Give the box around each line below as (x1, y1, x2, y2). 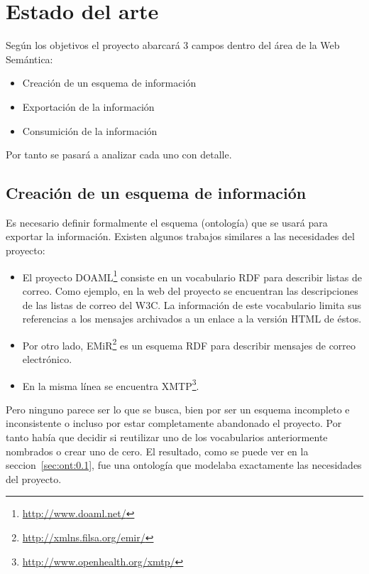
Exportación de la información (22, 99, 155, 114)
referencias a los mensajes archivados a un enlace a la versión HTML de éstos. (22, 311, 362, 326)
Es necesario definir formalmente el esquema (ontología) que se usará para (6, 215, 328, 229)
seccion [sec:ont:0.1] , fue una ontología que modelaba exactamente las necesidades (6, 457, 362, 472)
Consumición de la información (22, 123, 158, 138)
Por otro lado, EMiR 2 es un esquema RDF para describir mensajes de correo (22, 335, 356, 352)
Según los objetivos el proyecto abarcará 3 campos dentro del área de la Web (6, 38, 340, 53)
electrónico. (22, 351, 72, 366)
